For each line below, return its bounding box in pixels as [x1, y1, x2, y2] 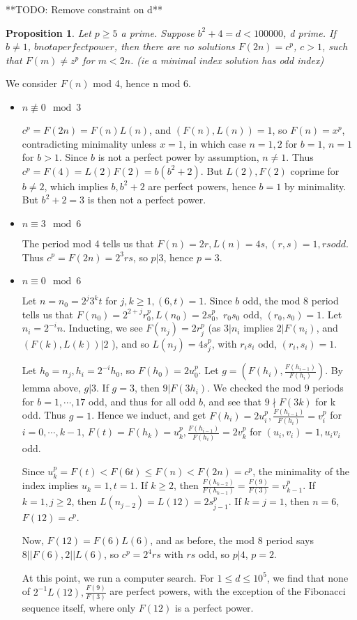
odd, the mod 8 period [242, 293, 339, 308]
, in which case [183, 136, 246, 150]
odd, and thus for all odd [88, 394, 196, 408]
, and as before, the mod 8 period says [150, 533, 314, 548]
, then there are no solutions [114, 39, 235, 54]
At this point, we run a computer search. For [22, 570, 214, 584]
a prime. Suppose [121, 25, 195, 40]
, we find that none [266, 570, 349, 584]
